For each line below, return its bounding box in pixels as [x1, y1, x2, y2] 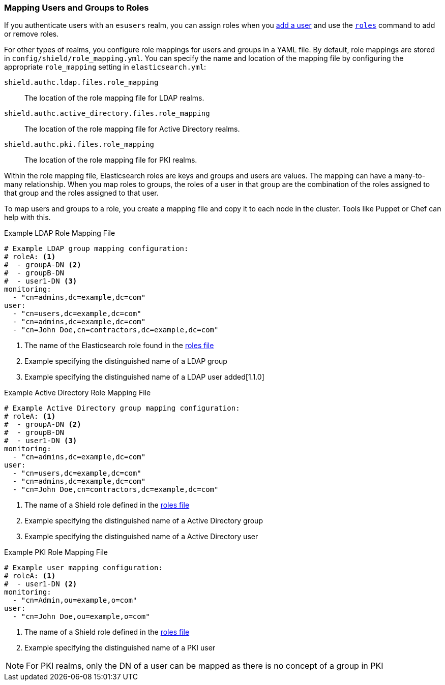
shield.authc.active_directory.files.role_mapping [4, 109, 210, 118]
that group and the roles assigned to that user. [4, 189, 159, 198]
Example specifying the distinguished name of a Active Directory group [24, 516, 263, 525]
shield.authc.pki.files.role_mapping [4, 140, 155, 149]
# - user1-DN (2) [4, 580, 77, 588]
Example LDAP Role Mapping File [4, 229, 115, 238]
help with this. [4, 213, 51, 222]
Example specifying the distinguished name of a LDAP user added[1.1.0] [24, 372, 264, 382]
